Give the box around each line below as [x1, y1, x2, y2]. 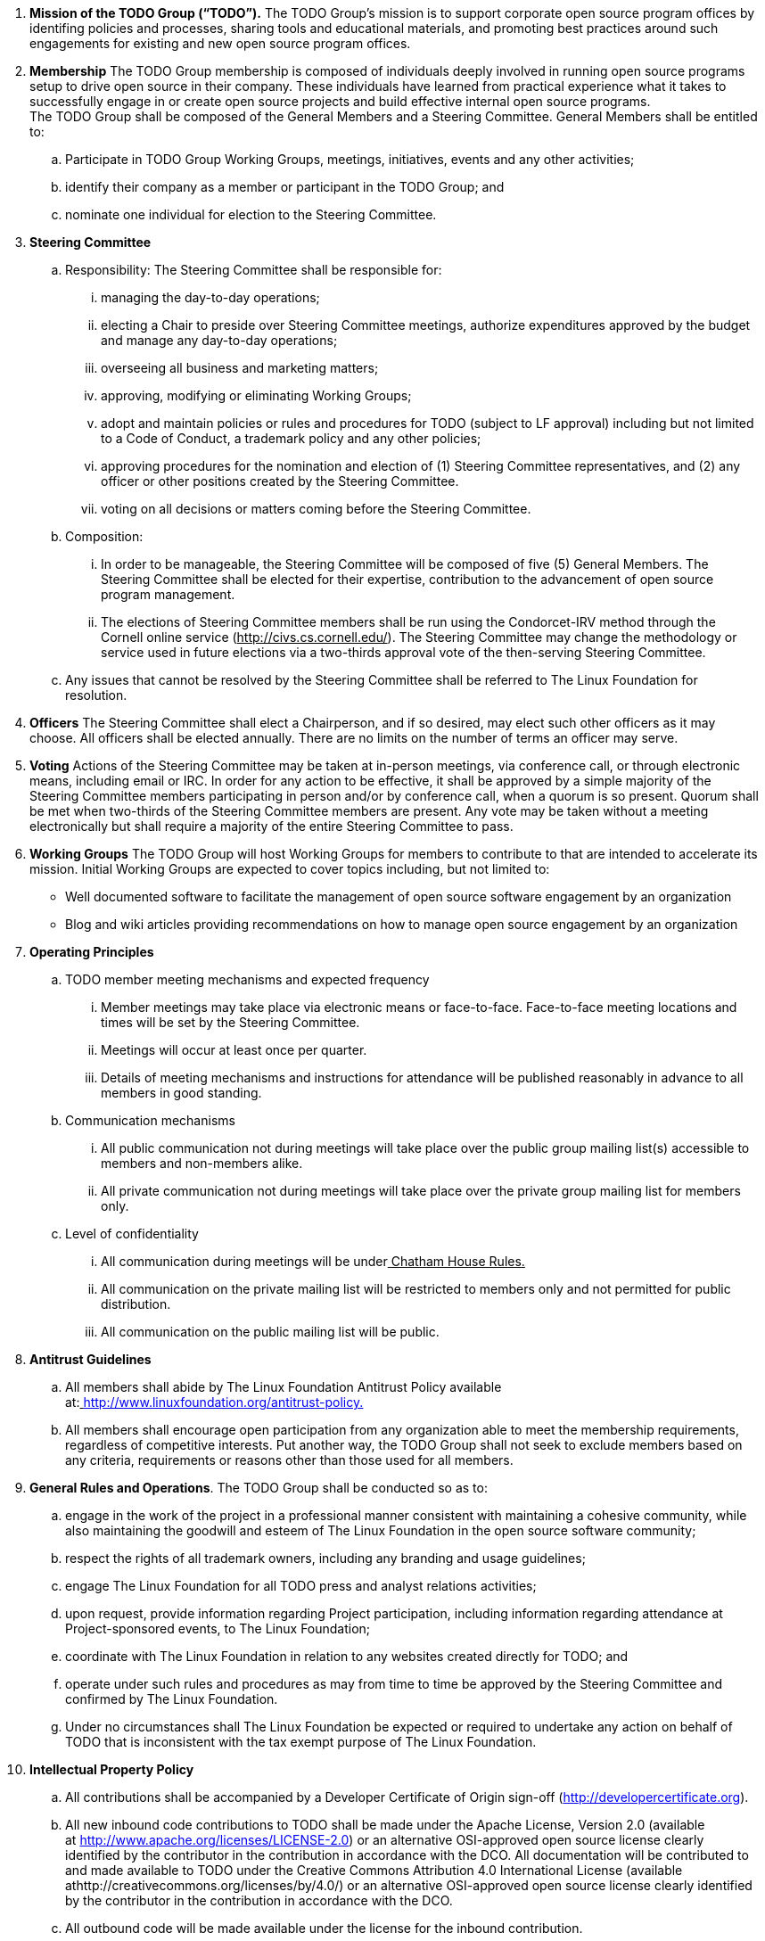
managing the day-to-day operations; [101, 290, 320, 305]
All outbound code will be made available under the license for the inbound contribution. [65, 1920, 583, 1936]
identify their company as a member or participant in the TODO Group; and [65, 179, 505, 194]
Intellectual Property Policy [29, 1762, 194, 1777]
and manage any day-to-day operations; [101, 333, 338, 348]
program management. [101, 587, 235, 602]
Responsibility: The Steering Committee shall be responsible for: [65, 262, 442, 277]
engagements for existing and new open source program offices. [29, 36, 411, 51]
